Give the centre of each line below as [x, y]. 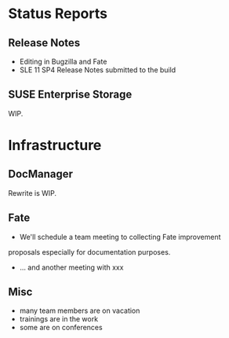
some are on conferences [61, 328]
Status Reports [58, 14]
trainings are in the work [59, 319]
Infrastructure [55, 145]
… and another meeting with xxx [71, 267]
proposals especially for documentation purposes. [89, 252]
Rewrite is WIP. [33, 193]
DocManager [40, 174]
